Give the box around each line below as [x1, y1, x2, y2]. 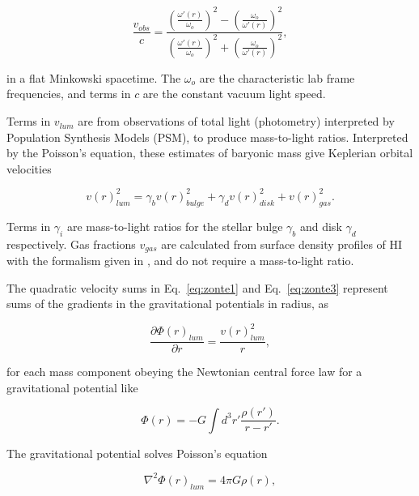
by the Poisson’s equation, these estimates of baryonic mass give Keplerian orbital [6, 144, 413, 161]
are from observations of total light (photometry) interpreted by [78, 113, 395, 130]
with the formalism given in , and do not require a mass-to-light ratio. [6, 251, 354, 268]
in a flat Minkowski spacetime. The [6, 69, 181, 86]
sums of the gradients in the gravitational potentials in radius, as [6, 295, 329, 312]
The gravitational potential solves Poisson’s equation [6, 444, 268, 461]
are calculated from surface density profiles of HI [161, 235, 403, 252]
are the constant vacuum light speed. [142, 85, 326, 102]
